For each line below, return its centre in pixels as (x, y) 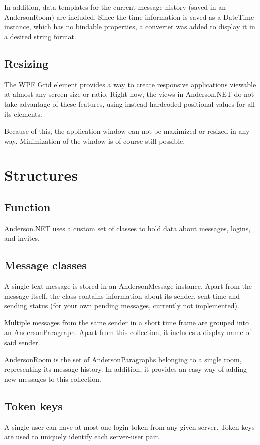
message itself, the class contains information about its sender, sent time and (122, 296)
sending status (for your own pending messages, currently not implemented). (122, 306)
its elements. (23, 114)
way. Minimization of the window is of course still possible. (95, 140)
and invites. (22, 238)
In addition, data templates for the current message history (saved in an (115, 7)
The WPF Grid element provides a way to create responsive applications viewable (130, 84)
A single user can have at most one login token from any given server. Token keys (129, 427)
